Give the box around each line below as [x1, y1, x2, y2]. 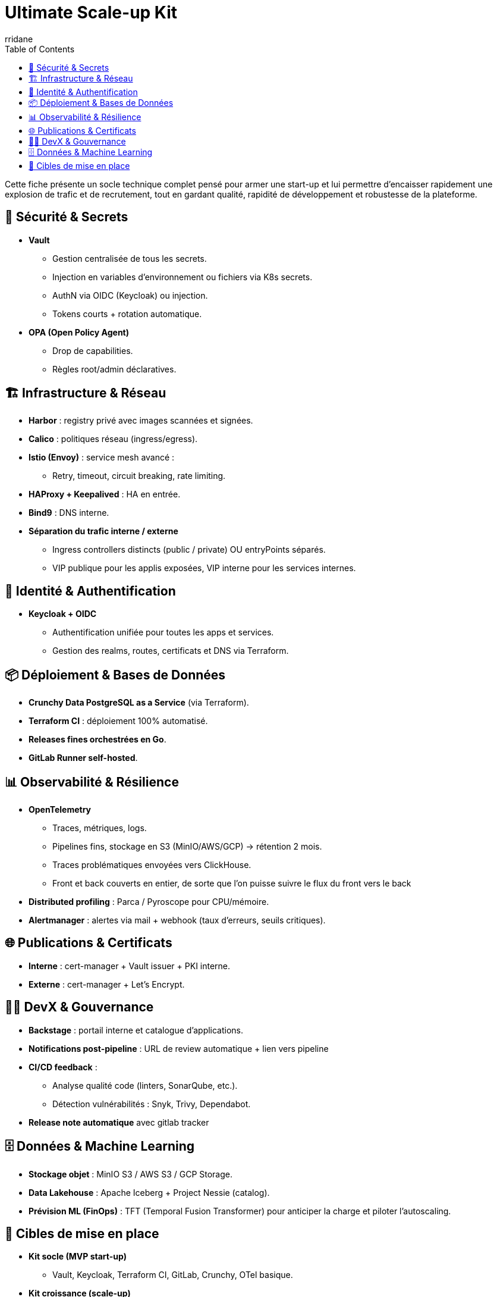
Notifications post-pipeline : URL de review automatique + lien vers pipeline [29, 1043, 329, 1054]
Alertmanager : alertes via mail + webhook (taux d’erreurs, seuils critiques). [29, 914, 326, 925]
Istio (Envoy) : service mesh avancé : [29, 452, 175, 463]
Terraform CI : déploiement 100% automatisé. [29, 716, 208, 726]
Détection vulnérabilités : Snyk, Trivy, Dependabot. [52, 1098, 251, 1109]
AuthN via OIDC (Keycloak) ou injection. [52, 290, 208, 300]
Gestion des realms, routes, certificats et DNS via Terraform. [52, 646, 289, 656]
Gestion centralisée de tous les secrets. [52, 253, 207, 264]
